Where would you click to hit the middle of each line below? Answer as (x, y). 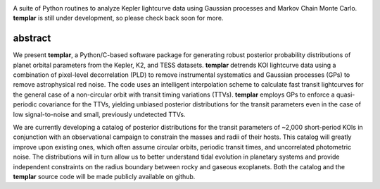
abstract (32, 38)
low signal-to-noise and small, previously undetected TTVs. (99, 114)
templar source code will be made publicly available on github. (104, 176)
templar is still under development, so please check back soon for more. (118, 18)
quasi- (346, 94)
